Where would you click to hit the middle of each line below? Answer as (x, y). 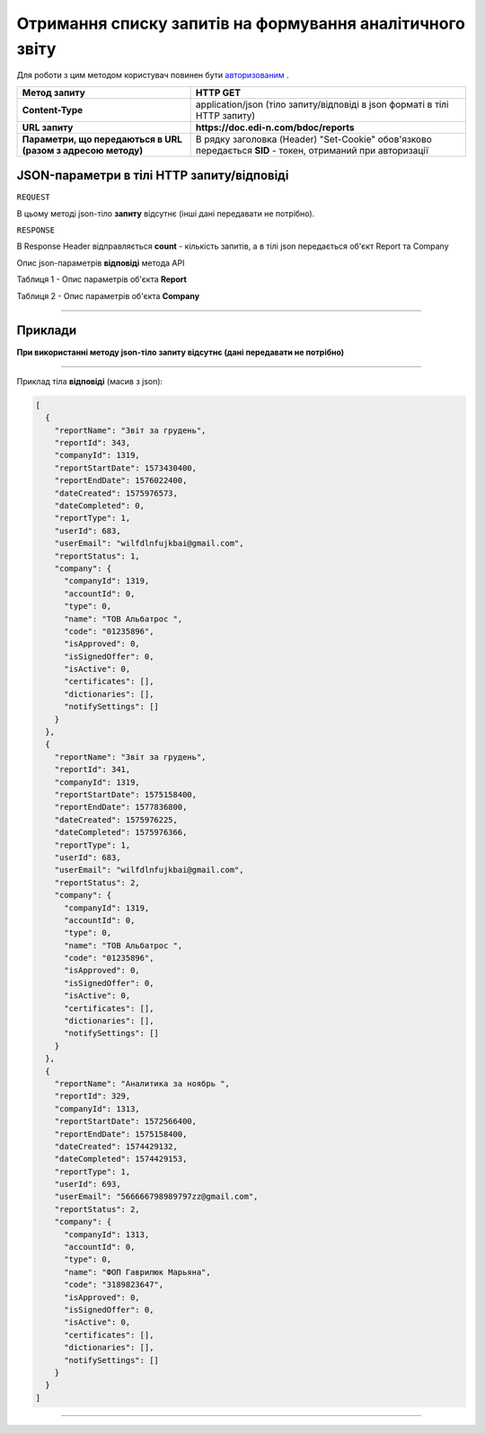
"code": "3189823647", (114, 1285)
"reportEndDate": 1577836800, (121, 807)
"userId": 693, (88, 1184)
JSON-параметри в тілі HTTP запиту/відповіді (153, 176)
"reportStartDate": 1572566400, (126, 1121)
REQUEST (34, 197)
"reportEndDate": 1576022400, (121, 481)
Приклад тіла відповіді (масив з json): (90, 381)
